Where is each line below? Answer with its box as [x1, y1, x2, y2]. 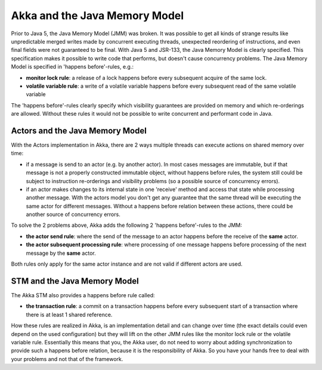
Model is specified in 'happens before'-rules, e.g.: [11, 63, 134, 70]
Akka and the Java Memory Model [11, 9, 184, 22]
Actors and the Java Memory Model [11, 125, 147, 135]
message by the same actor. [26, 249, 96, 257]
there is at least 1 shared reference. [26, 311, 113, 318]
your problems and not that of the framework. [11, 355, 123, 362]
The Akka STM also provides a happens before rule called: [11, 291, 155, 298]
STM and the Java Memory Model [11, 276, 140, 286]
